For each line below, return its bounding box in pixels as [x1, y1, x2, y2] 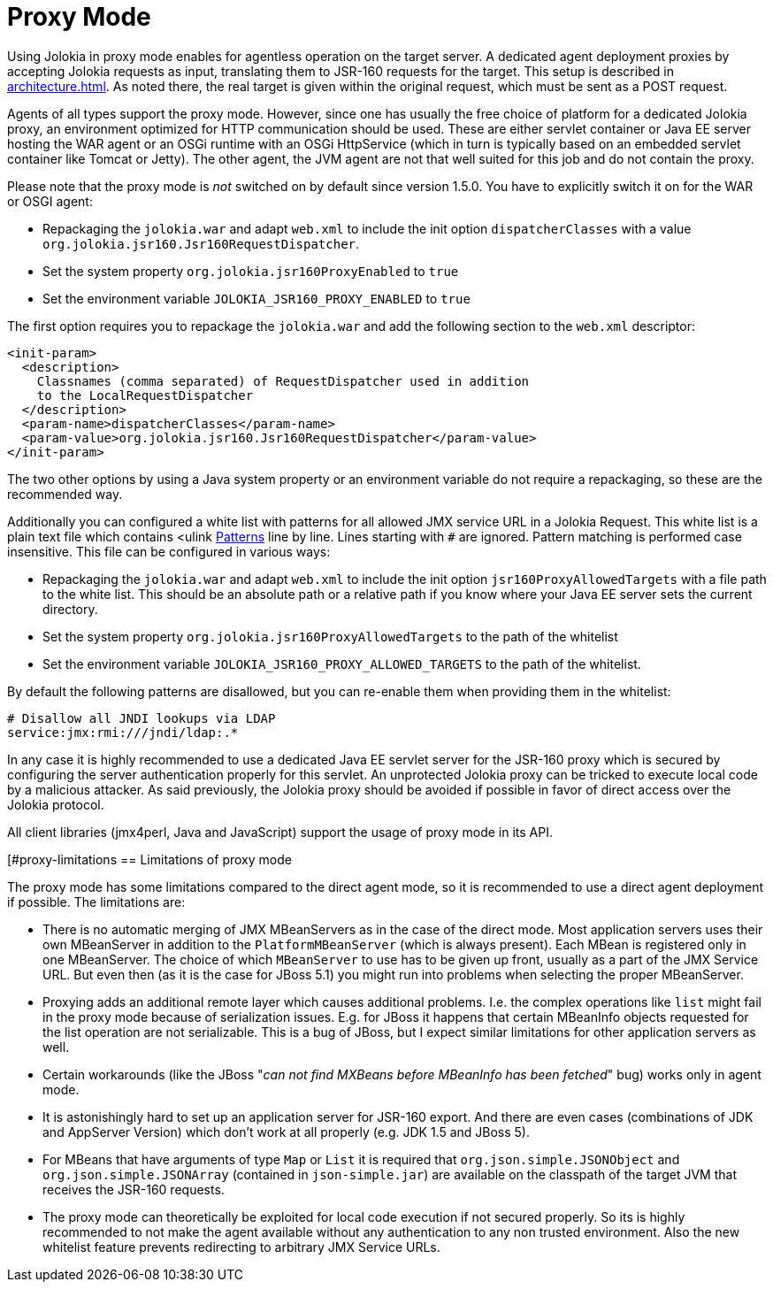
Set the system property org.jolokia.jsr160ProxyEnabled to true [42, 263, 459, 279]
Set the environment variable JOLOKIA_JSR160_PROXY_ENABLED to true [42, 290, 471, 306]
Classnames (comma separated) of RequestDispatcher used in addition [36, 373, 530, 388]
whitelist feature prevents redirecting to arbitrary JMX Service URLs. [42, 1239, 440, 1254]
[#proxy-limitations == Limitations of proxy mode [7, 851, 292, 867]
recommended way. [7, 486, 123, 502]
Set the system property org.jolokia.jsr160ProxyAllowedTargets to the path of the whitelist [42, 628, 618, 644]
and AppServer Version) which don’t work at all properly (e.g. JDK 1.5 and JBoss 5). [42, 1124, 531, 1139]
